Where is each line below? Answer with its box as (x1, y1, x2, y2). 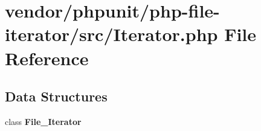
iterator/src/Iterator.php (5, 22, 218, 46)
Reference (5, 45, 89, 70)
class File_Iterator (5, 115, 82, 127)
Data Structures (5, 87, 108, 106)
